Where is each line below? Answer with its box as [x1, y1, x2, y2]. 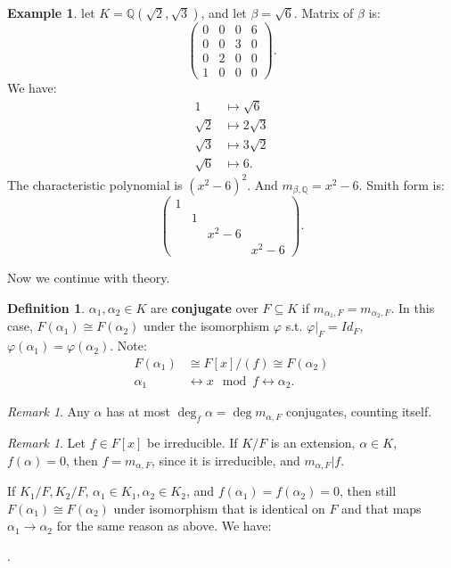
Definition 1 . [7, 298, 86, 317]
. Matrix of [293, 4, 354, 21]
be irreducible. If [147, 433, 238, 452]
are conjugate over [150, 298, 258, 317]
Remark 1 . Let [7, 433, 86, 452]
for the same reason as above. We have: [56, 516, 272, 535]
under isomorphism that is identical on [113, 498, 325, 517]
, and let [201, 4, 247, 21]
